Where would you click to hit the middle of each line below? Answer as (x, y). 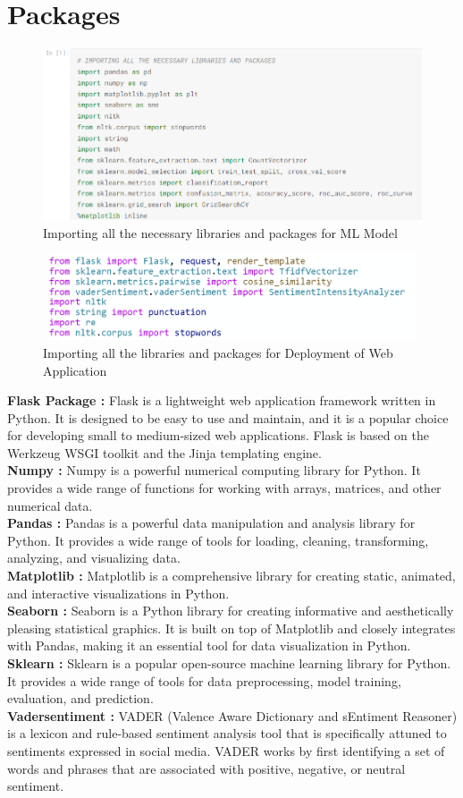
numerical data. (50, 505)
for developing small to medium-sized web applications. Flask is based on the (219, 435)
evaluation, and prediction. (80, 698)
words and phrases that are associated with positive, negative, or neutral (206, 768)
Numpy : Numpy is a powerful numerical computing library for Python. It (214, 470)
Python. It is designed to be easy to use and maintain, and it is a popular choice (228, 417)
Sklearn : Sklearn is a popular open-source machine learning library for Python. (229, 663)
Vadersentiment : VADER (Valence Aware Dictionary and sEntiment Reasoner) (232, 715)
